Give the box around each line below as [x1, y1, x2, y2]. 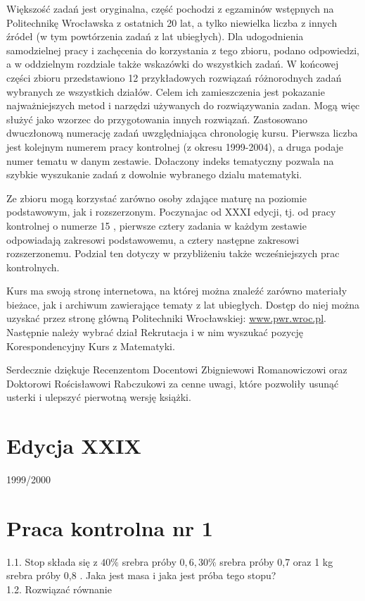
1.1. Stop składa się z [6, 554, 98, 569]
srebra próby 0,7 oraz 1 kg [219, 554, 333, 569]
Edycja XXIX [6, 431, 141, 460]
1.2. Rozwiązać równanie [6, 582, 112, 597]
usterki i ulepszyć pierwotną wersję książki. [6, 390, 191, 404]
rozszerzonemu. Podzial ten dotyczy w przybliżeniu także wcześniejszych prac [6, 246, 340, 261]
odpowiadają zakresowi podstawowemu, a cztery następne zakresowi [6, 232, 300, 247]
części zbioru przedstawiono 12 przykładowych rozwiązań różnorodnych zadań [6, 70, 342, 85]
